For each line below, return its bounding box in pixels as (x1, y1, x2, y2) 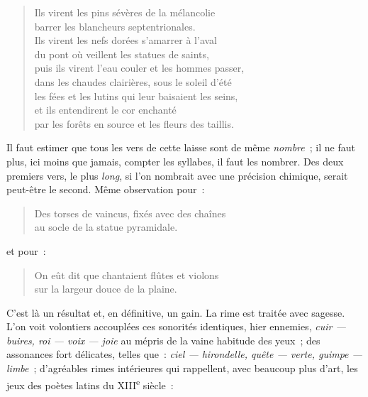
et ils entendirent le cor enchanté (34, 102, 177, 117)
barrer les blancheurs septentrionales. (34, 18, 196, 33)
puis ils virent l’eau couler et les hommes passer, (34, 60, 245, 75)
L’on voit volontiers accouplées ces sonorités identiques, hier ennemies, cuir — (6, 319, 346, 334)
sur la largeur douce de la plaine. (34, 281, 177, 296)
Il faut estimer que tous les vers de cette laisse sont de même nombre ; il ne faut (6, 140, 355, 155)
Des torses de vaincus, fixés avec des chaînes (34, 205, 226, 220)
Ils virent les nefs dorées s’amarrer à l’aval (34, 33, 218, 48)
